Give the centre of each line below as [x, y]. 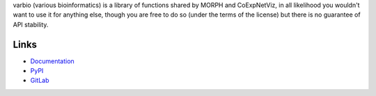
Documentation [52, 61]
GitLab [40, 81]
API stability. [31, 24]
